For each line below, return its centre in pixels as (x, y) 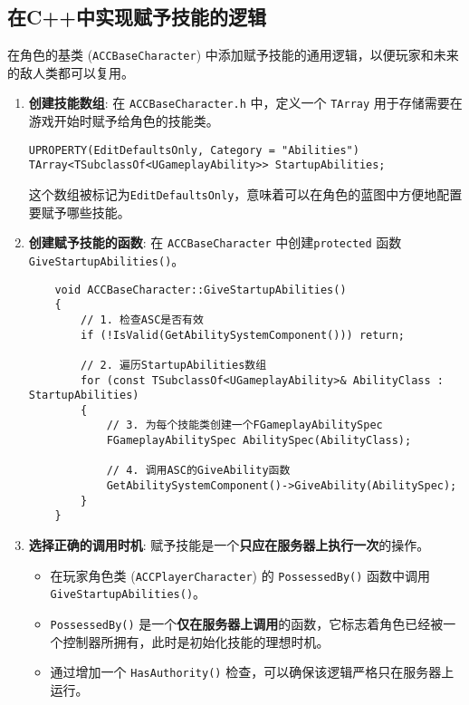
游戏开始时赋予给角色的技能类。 (124, 121)
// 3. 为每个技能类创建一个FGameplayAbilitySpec (244, 425)
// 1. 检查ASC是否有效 (142, 319)
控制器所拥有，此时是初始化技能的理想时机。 (196, 641)
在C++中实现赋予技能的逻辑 (137, 17)
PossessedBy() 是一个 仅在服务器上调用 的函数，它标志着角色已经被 (247, 623)
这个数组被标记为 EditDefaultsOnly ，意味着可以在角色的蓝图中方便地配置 (245, 194)
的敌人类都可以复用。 (71, 72)
